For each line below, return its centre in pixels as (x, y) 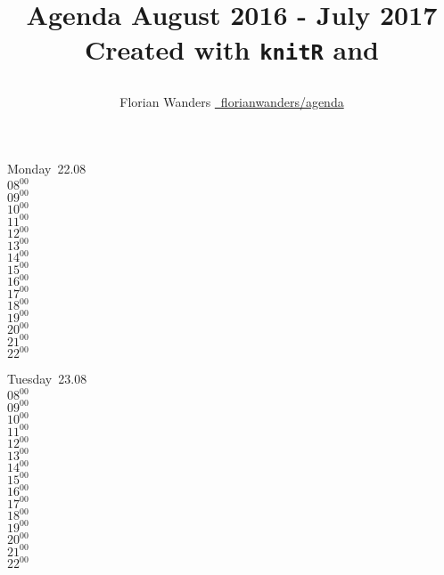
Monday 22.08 (47, 169)
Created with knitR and (232, 49)
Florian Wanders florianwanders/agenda (232, 101)
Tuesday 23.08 (47, 379)
